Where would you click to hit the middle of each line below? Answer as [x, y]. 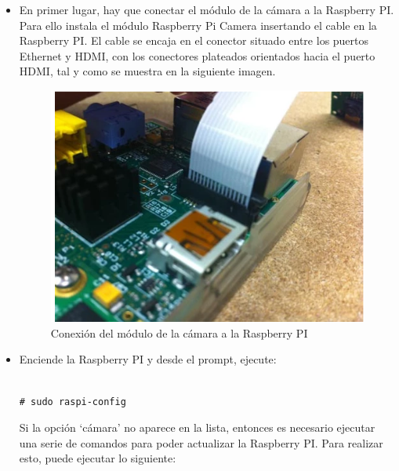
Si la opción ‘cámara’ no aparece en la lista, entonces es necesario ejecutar [197, 427]
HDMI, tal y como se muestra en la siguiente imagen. [147, 71]
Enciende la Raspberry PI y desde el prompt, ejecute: [148, 359]
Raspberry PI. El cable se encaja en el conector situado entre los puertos [194, 40]
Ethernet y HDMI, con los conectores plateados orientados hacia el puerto [197, 55]
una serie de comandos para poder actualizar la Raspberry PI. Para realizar [201, 442]
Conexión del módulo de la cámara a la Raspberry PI [179, 332]
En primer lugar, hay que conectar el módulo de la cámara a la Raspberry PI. [207, 9]
